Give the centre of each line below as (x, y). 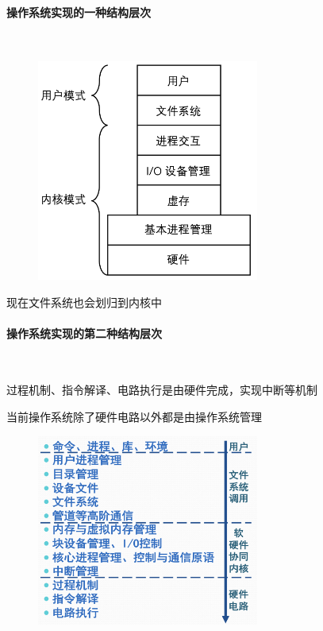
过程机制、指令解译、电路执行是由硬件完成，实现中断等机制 (162, 390)
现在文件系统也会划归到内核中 (84, 302)
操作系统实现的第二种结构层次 (84, 333)
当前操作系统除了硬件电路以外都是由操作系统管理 (134, 417)
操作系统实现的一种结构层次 (79, 12)
